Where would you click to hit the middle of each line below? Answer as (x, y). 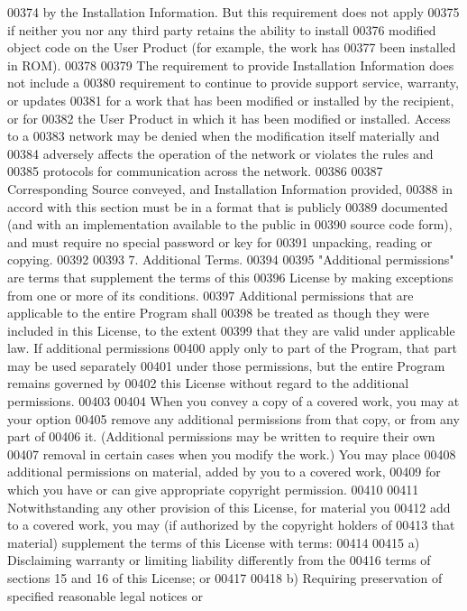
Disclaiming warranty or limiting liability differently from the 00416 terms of (219, 560)
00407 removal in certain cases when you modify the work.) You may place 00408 (232, 454)
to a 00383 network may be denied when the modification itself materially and (224, 136)
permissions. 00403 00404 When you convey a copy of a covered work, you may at (233, 401)
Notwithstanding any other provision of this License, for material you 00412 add (229, 507)
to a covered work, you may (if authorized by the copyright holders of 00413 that (231, 525)
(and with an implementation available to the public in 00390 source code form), (230, 224)
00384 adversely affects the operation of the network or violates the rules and (220, 153)
